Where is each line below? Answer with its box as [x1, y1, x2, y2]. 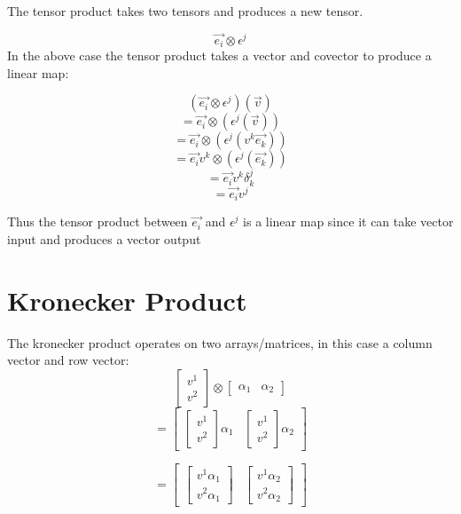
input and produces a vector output [7, 229, 201, 248]
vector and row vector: [7, 351, 129, 369]
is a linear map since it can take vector [243, 212, 454, 231]
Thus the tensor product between [7, 212, 188, 231]
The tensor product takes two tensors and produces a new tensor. [7, 2, 363, 20]
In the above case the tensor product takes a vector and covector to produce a [7, 46, 432, 65]
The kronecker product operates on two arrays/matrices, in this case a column [7, 333, 433, 352]
